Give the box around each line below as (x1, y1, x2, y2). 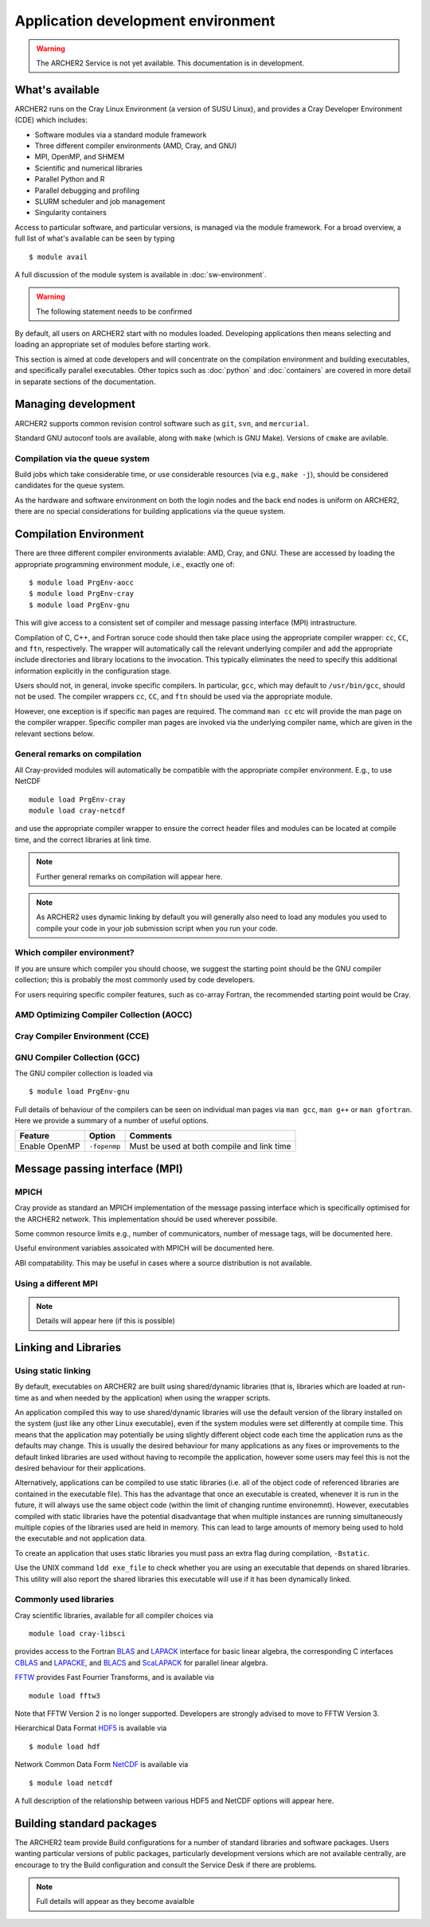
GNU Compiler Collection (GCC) (14, 1052, 140, 1063)
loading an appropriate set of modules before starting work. (14, 339, 211, 350)
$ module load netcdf (29, 1778, 113, 1788)
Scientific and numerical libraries (34, 163, 143, 173)
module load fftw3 (29, 1691, 101, 1700)
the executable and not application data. (14, 1533, 147, 1543)
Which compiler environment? (14, 947, 135, 958)
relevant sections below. (14, 729, 95, 738)
